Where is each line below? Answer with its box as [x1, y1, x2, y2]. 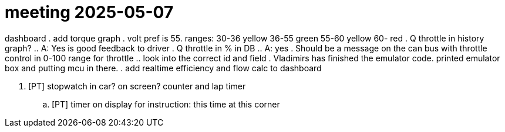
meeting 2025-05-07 [5, 2, 174, 22]
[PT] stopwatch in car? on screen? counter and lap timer [28, 81, 246, 91]
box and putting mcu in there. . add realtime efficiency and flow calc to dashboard [5, 62, 322, 73]
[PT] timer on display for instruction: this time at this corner [52, 99, 280, 109]
